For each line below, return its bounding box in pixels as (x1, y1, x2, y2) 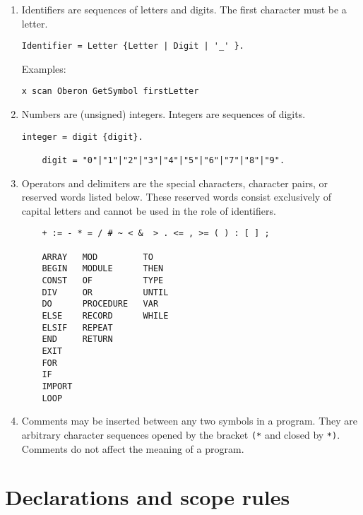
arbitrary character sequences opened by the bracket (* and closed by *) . (21, 427, 340, 442)
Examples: (21, 61, 66, 76)
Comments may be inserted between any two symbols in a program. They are (21, 413, 358, 428)
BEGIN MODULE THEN (42, 264, 164, 274)
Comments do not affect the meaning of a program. (21, 441, 244, 456)
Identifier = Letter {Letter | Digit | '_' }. (21, 41, 244, 52)
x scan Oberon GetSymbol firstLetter (21, 86, 199, 97)
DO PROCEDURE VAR (42, 299, 159, 309)
